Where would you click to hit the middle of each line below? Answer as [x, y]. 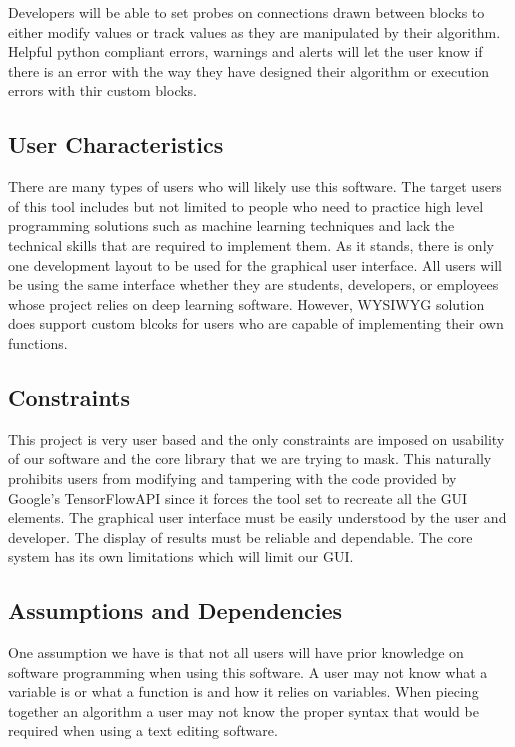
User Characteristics [116, 144]
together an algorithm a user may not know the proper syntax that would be [243, 710]
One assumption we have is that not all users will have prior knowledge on [236, 652]
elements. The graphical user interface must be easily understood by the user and [257, 517]
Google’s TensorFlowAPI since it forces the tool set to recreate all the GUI [238, 497]
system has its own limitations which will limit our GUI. [181, 556]
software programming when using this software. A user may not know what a [248, 671]
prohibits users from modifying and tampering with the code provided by [232, 477]
